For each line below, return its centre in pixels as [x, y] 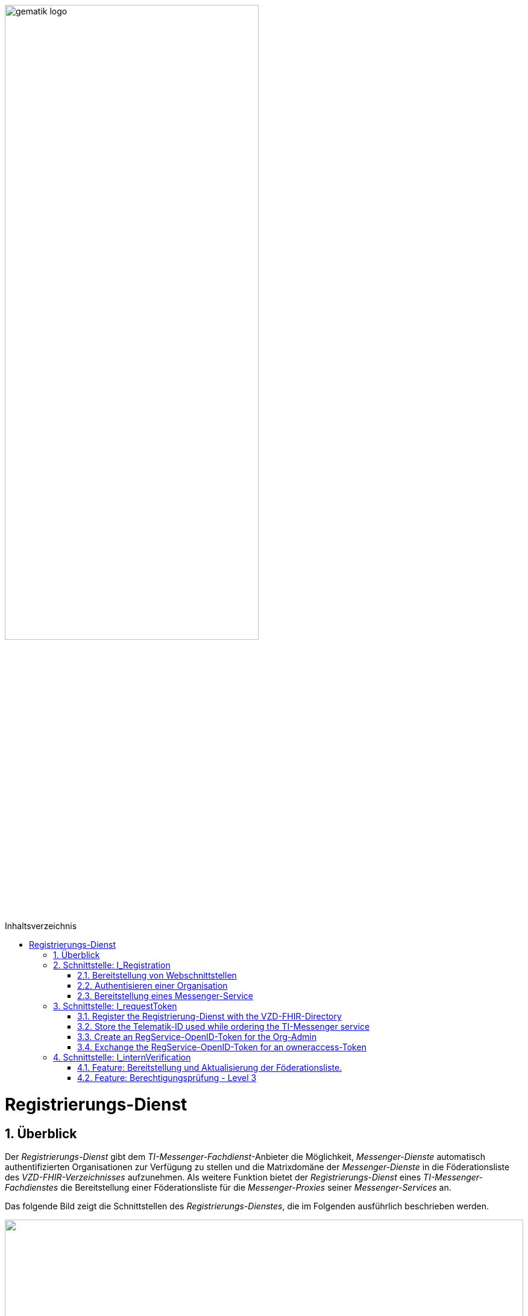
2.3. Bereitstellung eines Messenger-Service [165, 996]
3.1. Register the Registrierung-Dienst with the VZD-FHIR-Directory [209, 1017]
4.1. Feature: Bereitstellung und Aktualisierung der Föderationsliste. [210, 1068]
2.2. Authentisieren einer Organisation [152, 986]
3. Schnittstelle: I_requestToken [115, 1006]
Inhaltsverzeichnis [41, 926]
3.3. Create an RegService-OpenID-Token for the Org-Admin [197, 1037]
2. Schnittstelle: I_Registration [112, 965]
